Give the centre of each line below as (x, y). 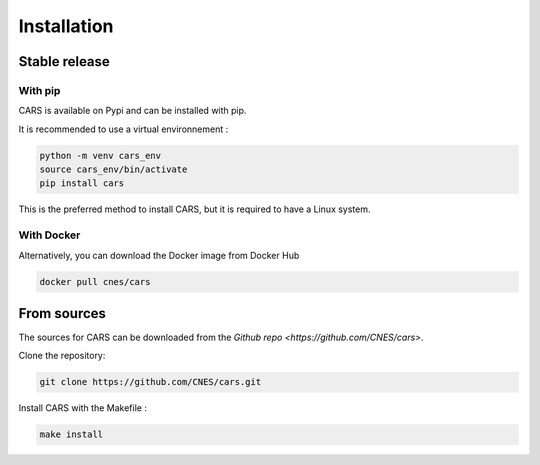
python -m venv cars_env (100, 155)
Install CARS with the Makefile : (82, 408)
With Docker (49, 235)
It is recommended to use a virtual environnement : (123, 129)
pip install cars (82, 183)
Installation (66, 26)
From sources (62, 313)
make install (71, 434)
